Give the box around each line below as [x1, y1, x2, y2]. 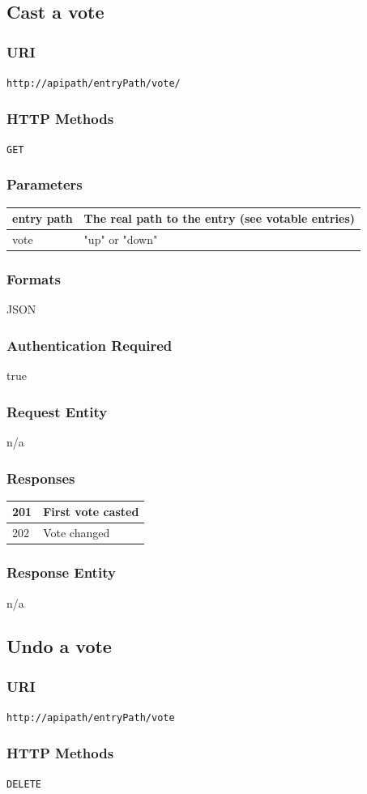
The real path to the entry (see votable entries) [83, 210, 356, 227]
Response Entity [6, 562, 116, 583]
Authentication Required [6, 335, 173, 355]
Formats [6, 269, 61, 289]
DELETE [6, 778, 41, 790]
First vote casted [43, 503, 139, 520]
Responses [6, 467, 75, 488]
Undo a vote [6, 634, 112, 659]
